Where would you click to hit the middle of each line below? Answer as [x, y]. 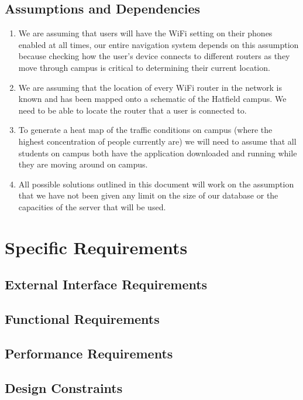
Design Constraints [64, 387]
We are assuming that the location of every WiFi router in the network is [150, 87]
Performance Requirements [89, 353]
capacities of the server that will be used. [92, 206]
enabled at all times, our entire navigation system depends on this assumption [159, 44]
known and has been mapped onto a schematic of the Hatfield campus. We [152, 99]
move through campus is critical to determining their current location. [144, 67]
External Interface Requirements [106, 284]
